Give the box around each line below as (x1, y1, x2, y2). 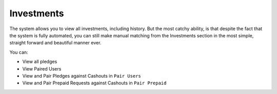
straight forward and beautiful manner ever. (9, 40, 102, 46)
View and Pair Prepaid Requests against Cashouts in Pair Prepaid (22, 80, 167, 86)
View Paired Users (22, 65, 62, 72)
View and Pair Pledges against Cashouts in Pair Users (22, 73, 141, 79)
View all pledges (22, 59, 57, 65)
